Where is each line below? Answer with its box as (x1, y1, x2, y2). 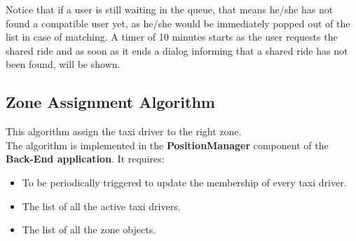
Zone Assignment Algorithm (6, 91, 215, 113)
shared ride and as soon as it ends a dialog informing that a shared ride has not (6, 43, 348, 57)
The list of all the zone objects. (22, 222, 156, 237)
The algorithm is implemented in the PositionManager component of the (6, 137, 329, 152)
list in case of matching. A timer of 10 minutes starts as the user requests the (6, 29, 338, 44)
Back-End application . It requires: (6, 151, 165, 166)
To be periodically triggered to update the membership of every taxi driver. (22, 174, 347, 189)
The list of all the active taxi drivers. (22, 198, 181, 213)
